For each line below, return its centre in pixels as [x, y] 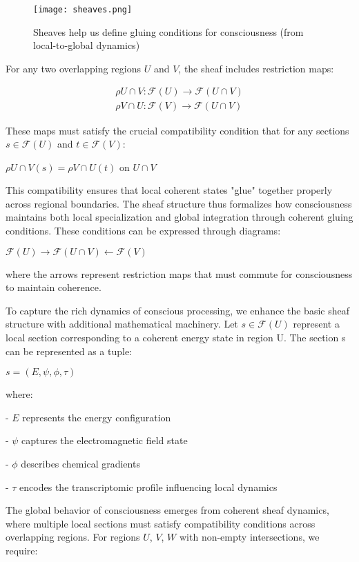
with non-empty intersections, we [249, 537]
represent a [316, 324]
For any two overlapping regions [74, 68]
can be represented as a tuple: [69, 351]
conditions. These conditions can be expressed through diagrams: [143, 231]
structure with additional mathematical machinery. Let [122, 324]
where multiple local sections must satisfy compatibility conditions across [161, 523]
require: [22, 550]
